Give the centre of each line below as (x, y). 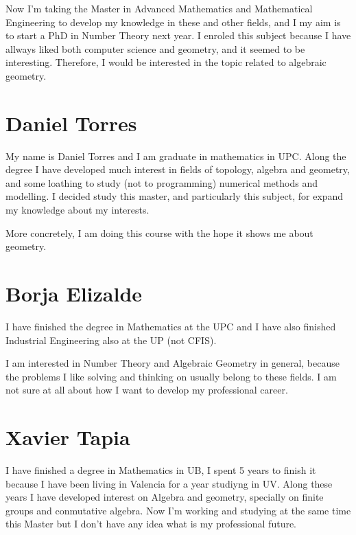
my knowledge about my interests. (78, 210)
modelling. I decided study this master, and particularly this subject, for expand (175, 196)
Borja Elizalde (74, 294)
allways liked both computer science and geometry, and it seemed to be (155, 48)
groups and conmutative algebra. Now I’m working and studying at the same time (178, 510)
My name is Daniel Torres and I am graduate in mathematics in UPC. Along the (176, 156)
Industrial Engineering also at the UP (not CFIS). (111, 340)
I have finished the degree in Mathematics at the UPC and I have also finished (171, 326)
